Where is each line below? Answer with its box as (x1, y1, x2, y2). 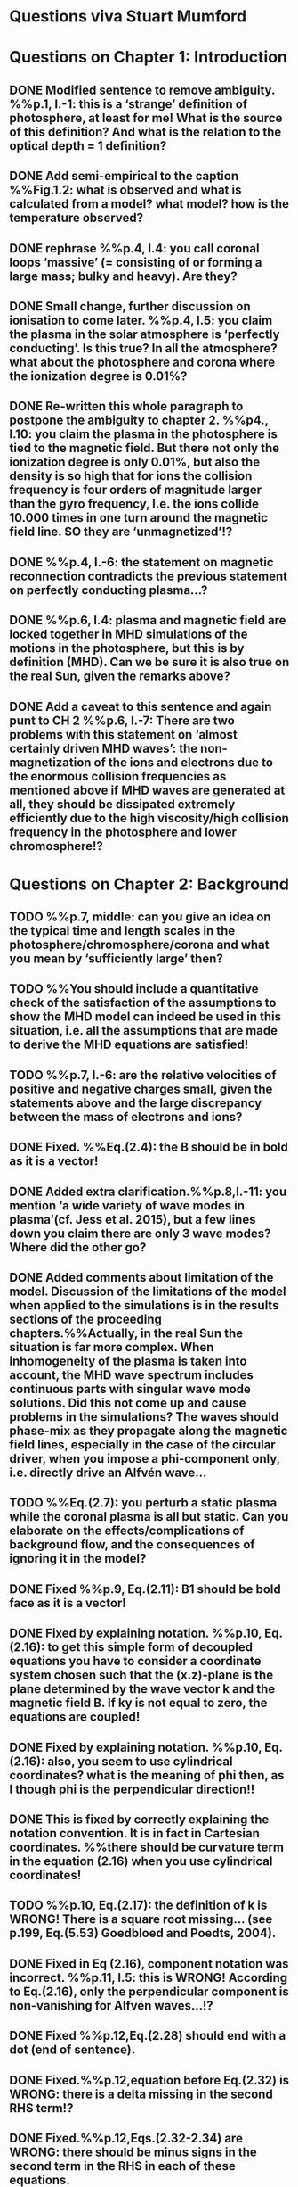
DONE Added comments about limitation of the (9, 1270, 274, 1285)
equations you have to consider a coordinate (9, 1654, 262, 1669)
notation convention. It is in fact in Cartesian (9, 1826, 260, 1841)
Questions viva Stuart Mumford (9, 6, 247, 27)
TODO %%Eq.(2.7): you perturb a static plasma (9, 1496, 278, 1511)
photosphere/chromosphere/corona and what (9, 937, 270, 953)
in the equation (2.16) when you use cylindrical (9, 1853, 273, 1869)
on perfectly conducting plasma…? (9, 582, 208, 598)
